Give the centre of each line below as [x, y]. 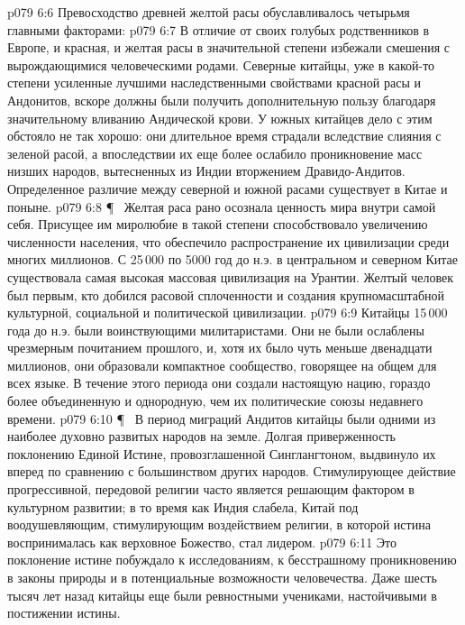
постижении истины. [64, 613]
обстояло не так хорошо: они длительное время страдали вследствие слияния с [224, 136]
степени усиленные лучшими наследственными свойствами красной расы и [214, 83]
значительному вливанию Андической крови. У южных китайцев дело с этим [220, 118]
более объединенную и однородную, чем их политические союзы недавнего [215, 401]
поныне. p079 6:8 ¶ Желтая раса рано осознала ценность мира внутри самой [222, 206]
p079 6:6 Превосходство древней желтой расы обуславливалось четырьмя [209, 12]
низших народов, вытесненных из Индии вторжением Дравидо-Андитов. [206, 171]
